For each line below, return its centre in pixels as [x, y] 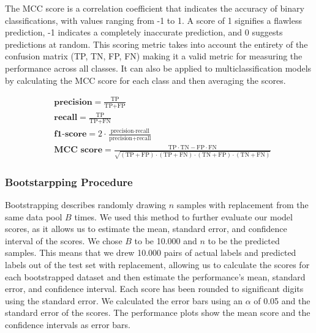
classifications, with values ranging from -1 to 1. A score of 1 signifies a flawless [153, 20]
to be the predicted [244, 240]
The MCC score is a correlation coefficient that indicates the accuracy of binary [155, 8]
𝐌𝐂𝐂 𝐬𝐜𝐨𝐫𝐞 [78, 150]
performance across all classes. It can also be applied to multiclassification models [158, 68]
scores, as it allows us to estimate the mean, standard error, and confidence [146, 229]
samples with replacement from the [243, 205]
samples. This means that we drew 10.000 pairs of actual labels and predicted [151, 253]
